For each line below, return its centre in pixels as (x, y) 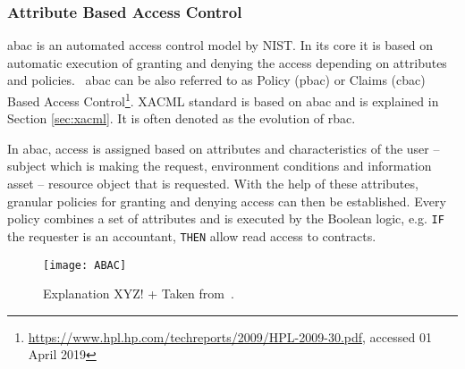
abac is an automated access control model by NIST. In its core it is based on (220, 45)
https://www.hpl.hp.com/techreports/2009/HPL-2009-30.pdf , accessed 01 (230, 336)
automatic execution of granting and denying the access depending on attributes (227, 62)
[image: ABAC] (85, 265)
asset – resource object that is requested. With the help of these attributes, (213, 184)
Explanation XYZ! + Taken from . (139, 294)
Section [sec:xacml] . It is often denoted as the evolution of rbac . (182, 118)
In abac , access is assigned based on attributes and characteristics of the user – (224, 148)
